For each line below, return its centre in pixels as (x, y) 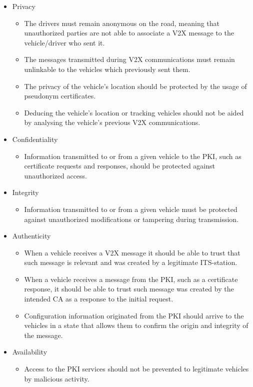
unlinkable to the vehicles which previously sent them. (107, 69)
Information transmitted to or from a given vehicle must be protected (131, 209)
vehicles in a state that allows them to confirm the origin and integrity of (136, 325)
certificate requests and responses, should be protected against (119, 166)
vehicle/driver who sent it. (64, 42)
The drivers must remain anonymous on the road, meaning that (122, 23)
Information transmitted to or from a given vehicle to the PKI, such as (133, 156)
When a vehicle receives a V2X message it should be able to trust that (132, 252)
